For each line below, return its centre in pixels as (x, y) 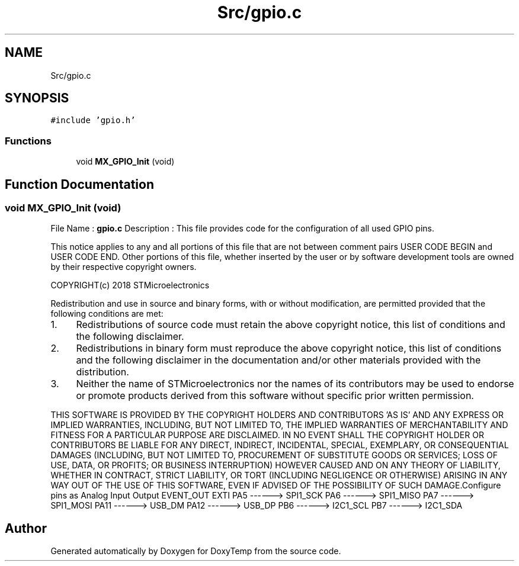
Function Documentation (79, 184)
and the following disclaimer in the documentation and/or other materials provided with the (278, 360)
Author (26, 528)
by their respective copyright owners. (124, 267)
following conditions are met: (107, 314)
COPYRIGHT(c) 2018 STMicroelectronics (130, 285)
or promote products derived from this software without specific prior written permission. (275, 396)
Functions (28, 141)
